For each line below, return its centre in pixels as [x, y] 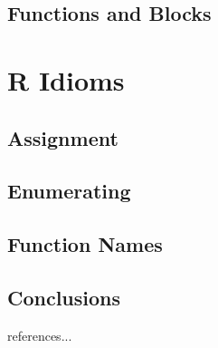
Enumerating [69, 191]
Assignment [63, 137]
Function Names [85, 244]
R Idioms [66, 79]
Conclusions [64, 297]
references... [40, 335]
